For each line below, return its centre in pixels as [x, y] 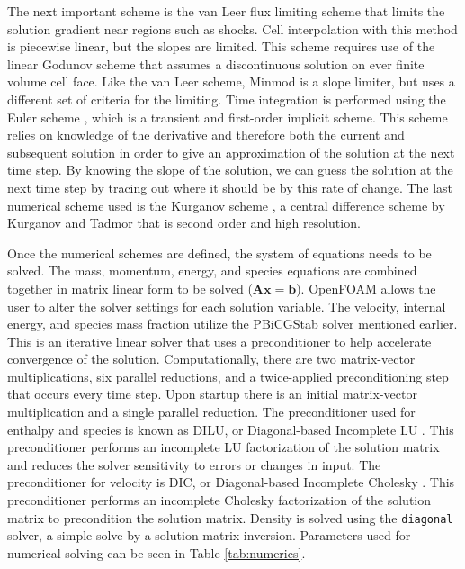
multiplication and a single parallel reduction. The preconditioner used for [211, 412]
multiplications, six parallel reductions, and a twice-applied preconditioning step [228, 376]
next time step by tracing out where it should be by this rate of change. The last [230, 187]
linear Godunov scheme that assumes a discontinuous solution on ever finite [216, 63]
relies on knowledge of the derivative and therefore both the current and [206, 135]
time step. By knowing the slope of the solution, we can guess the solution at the [230, 170]
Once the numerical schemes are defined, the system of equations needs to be [219, 253]
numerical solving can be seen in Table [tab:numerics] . [156, 552]
